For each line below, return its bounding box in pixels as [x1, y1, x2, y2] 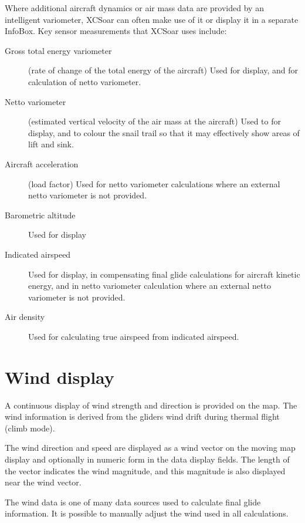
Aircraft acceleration [5, 157, 79, 170]
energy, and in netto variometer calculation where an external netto [28, 279, 271, 292]
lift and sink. [28, 138, 74, 150]
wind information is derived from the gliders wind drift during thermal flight [5, 410, 280, 423]
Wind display [5, 365, 114, 389]
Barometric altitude [5, 208, 76, 221]
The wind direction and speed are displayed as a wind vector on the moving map [5, 441, 296, 454]
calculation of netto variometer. [28, 75, 141, 87]
